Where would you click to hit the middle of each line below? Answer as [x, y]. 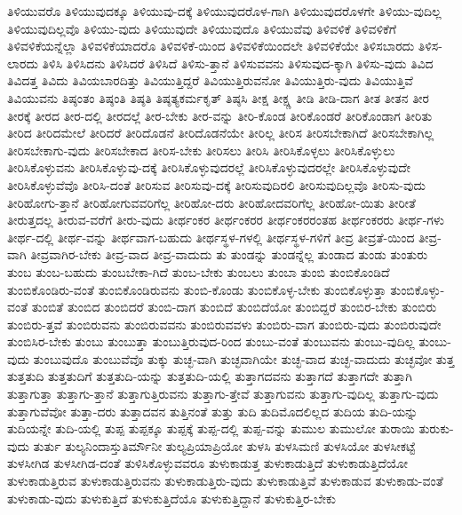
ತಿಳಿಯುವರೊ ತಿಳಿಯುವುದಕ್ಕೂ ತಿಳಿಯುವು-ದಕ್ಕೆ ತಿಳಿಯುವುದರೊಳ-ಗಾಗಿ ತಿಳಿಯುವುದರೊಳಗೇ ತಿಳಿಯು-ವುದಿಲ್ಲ [224, 11]
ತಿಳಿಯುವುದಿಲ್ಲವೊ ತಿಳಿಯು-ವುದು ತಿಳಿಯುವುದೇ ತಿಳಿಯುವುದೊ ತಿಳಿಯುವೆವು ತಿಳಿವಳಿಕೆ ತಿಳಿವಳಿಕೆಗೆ [202, 28]
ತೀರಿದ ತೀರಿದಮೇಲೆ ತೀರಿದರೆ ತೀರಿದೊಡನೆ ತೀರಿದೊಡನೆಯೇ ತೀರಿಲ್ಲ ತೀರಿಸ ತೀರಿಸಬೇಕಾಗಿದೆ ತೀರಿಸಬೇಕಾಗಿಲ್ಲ [221, 133]
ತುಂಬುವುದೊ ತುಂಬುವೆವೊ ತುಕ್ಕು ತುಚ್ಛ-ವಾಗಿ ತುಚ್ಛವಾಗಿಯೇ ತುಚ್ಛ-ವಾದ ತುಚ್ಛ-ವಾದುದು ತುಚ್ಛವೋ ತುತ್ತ [244, 358]
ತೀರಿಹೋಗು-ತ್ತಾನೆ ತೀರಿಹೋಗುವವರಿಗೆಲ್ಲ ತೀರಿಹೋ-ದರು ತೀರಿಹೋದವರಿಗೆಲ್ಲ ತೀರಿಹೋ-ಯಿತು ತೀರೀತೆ [211, 202]
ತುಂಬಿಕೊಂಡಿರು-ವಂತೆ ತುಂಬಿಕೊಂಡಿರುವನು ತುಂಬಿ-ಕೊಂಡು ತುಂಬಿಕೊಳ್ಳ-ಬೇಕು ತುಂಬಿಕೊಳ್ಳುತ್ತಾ [197, 289]
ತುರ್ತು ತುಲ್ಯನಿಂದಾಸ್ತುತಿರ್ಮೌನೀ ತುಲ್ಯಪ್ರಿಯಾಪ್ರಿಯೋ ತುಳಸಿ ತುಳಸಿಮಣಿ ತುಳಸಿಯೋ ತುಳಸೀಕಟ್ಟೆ [224, 445]
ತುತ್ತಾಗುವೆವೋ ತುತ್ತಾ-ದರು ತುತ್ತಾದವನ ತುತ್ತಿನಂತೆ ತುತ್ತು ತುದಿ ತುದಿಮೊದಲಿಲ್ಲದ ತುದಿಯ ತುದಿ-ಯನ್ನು [213, 411]
